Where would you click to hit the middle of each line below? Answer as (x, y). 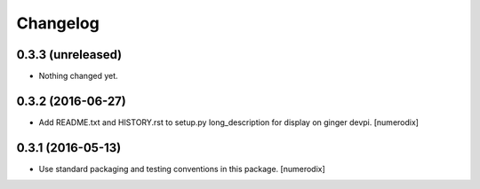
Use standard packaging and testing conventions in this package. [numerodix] (182, 169)
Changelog (58, 23)
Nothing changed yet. (79, 76)
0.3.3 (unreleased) (69, 55)
